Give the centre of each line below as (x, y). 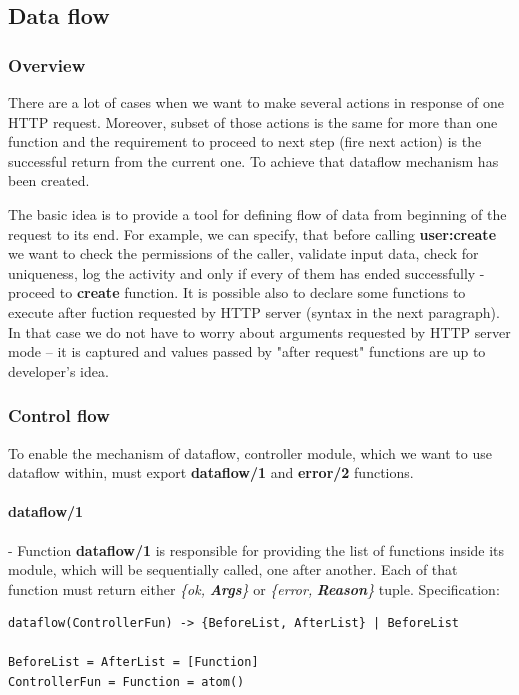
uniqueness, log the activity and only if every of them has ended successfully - (246, 272)
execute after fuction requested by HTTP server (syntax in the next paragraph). (254, 311)
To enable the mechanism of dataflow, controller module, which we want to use (250, 452)
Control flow (59, 415)
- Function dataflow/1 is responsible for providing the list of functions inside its (256, 549)
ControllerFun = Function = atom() (126, 682)
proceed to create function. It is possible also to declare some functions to (237, 292)
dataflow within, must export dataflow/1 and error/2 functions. (211, 472)
